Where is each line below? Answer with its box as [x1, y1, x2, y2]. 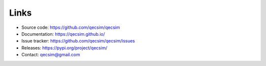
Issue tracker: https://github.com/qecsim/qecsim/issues [21, 38, 135, 44]
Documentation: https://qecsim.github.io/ [21, 31, 105, 37]
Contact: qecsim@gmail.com [21, 52, 80, 58]
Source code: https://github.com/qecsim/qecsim [21, 24, 120, 30]
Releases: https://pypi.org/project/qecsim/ [21, 44, 108, 51]
